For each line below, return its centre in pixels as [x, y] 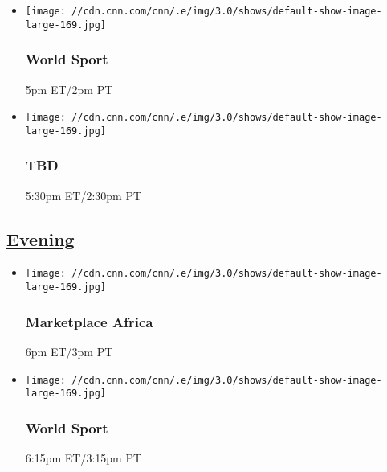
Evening [41, 238]
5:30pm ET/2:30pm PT [84, 195]
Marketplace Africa [89, 321]
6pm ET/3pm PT [69, 351]
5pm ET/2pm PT [69, 89]
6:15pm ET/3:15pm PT [84, 458]
